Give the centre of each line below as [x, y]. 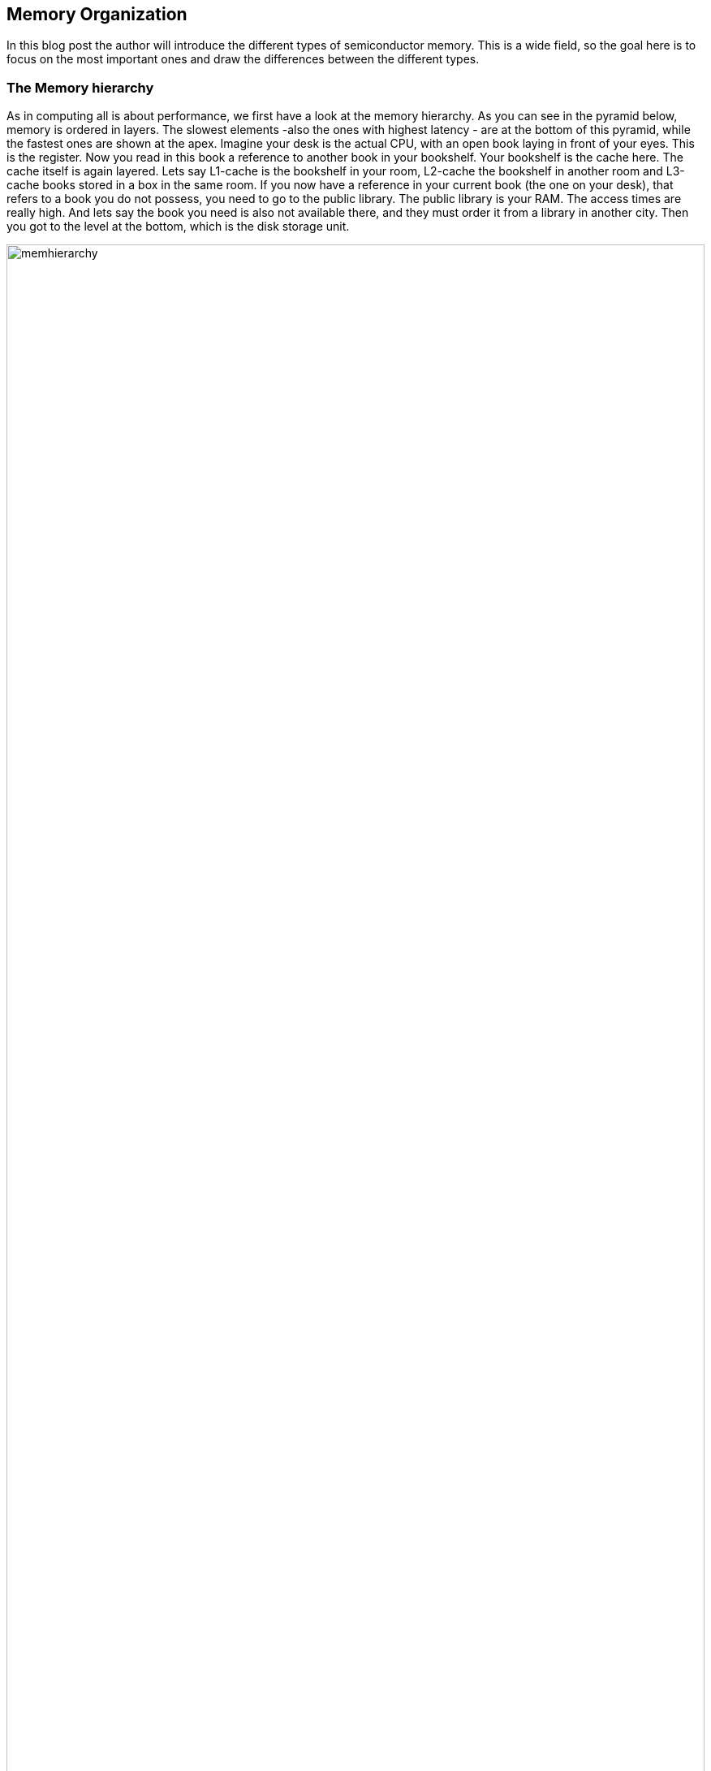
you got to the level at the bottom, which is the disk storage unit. [178, 227]
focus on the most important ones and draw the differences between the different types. [243, 59]
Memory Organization [97, 14]
